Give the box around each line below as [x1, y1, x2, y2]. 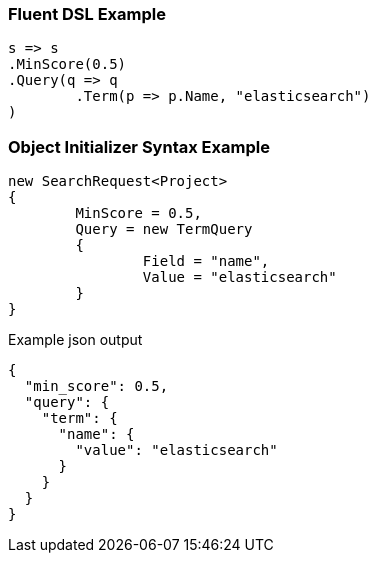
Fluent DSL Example [8, 4, 166, 24]
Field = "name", [142, 253, 270, 270]
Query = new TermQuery [75, 221, 253, 238]
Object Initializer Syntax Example [8, 136, 270, 157]
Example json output [8, 331, 143, 349]
